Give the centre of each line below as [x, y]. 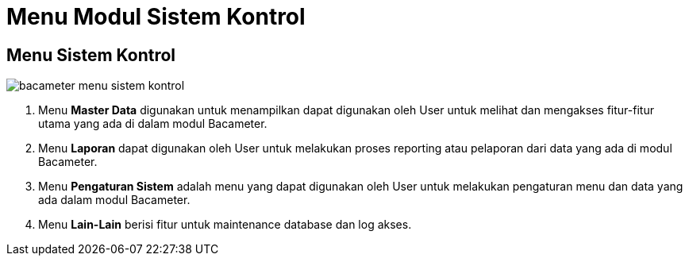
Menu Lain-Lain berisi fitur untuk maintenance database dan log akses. [225, 225]
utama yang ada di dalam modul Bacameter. [153, 124]
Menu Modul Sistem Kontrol [156, 17]
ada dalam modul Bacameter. [114, 200]
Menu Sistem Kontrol [91, 55]
